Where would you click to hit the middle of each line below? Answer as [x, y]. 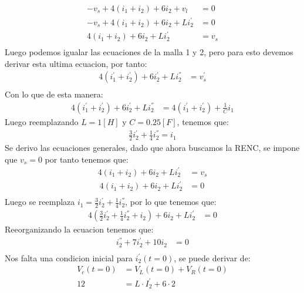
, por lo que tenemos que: [171, 202]
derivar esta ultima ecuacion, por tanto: [76, 63]
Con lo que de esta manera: [54, 94]
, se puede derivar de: [212, 257]
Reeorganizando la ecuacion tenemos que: [79, 229]
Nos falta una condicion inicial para [69, 257]
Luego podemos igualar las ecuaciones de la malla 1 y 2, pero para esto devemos [149, 52]
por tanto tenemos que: [87, 159]
